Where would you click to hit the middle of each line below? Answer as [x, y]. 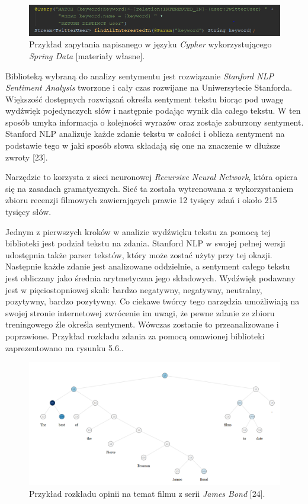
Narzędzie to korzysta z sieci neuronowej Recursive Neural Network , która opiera [152, 177]
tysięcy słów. [28, 212]
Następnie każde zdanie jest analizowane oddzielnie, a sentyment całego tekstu [148, 266]
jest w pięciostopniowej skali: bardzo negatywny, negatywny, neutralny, [134, 289]
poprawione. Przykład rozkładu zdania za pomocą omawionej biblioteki [135, 336]
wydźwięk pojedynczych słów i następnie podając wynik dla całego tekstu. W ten [153, 110]
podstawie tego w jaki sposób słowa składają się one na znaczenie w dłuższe [143, 145]
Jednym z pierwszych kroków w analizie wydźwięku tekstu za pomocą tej [138, 231]
